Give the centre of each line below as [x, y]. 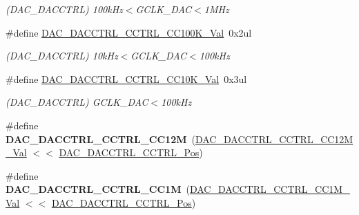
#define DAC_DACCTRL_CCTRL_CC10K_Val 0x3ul [126, 78]
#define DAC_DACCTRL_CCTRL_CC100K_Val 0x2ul [129, 32]
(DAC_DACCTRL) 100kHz [64, 9]
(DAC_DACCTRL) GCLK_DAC [77, 102]
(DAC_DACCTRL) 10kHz [62, 56]
